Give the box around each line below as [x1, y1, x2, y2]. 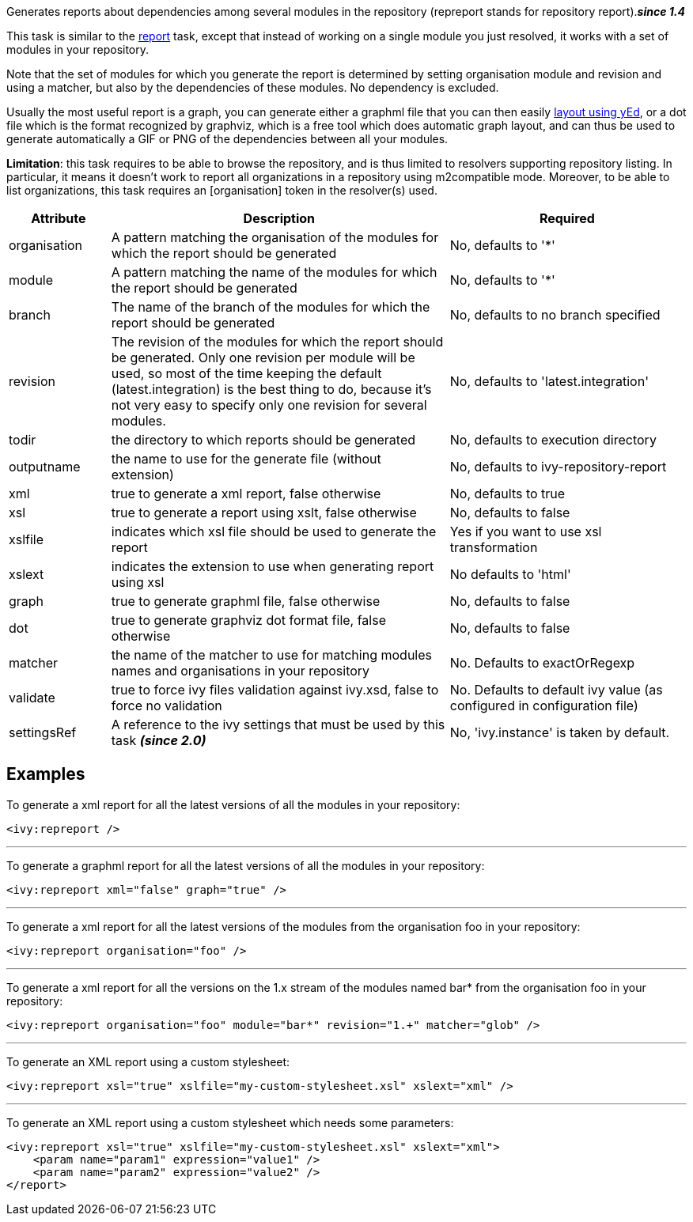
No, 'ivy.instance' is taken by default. [449, 724, 670, 740]
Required [539, 210, 595, 226]
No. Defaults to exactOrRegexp [449, 655, 635, 671]
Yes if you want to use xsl [449, 524, 602, 539]
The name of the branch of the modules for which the [111, 299, 430, 315]
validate [9, 690, 55, 706]
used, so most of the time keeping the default [111, 365, 382, 381]
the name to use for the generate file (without [111, 451, 381, 467]
